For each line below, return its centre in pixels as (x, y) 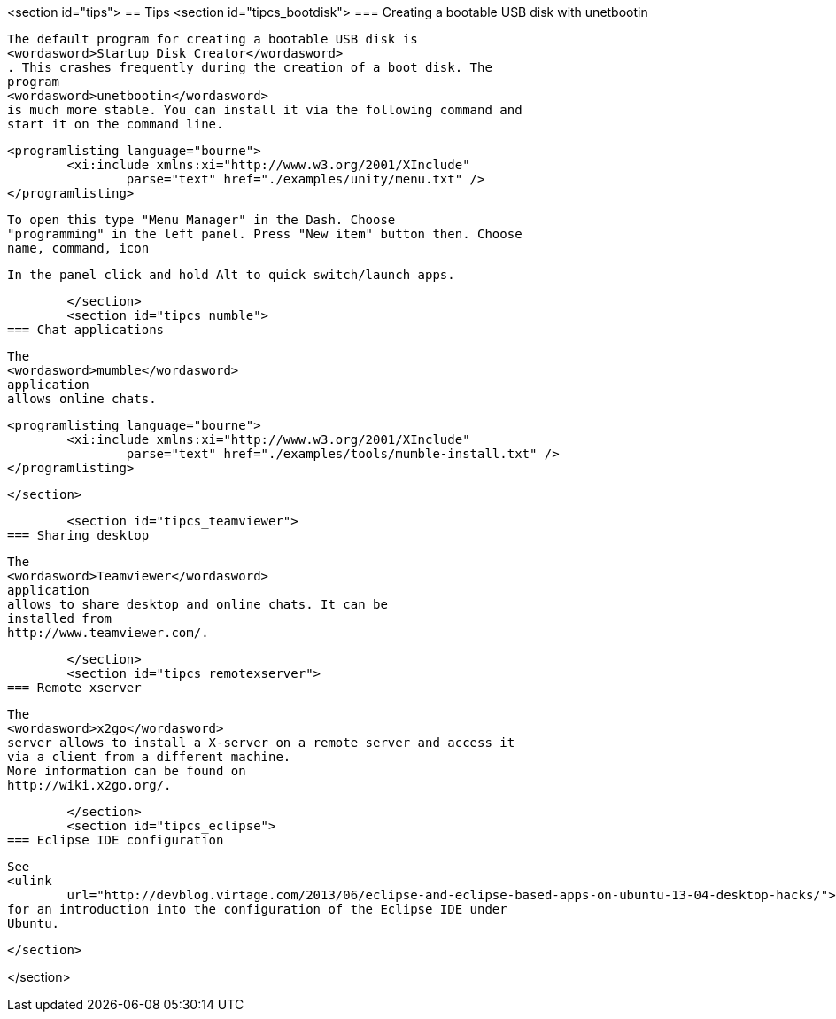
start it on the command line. (116, 124)
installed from (60, 618)
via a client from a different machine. (149, 757)
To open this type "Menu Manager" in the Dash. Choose (201, 220)
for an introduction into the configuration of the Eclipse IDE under (257, 909)
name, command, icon (78, 248)
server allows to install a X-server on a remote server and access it (261, 743)
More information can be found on (127, 771)
